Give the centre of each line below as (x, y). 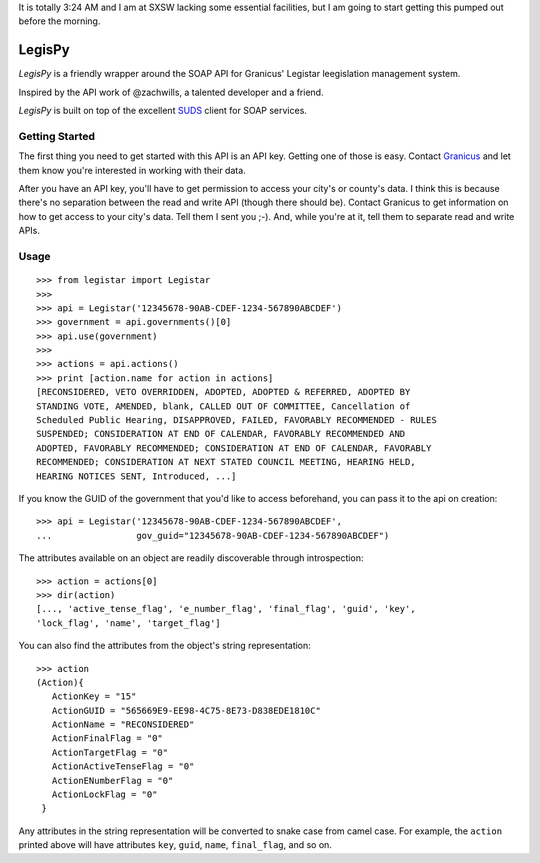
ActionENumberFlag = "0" (112, 780)
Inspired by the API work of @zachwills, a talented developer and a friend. (171, 92)
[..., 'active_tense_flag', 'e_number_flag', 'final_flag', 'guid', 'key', (226, 609)
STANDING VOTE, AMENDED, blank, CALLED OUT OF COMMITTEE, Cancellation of (223, 406)
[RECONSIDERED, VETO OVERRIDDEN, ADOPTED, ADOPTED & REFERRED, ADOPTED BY (223, 392)
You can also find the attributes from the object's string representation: (165, 646)
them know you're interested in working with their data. (132, 170)
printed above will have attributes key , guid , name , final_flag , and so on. (175, 845)
